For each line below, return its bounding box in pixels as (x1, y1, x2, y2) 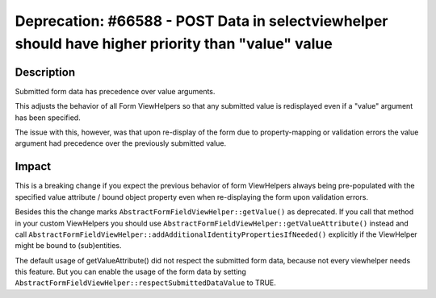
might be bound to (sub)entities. (15, 241, 122, 250)
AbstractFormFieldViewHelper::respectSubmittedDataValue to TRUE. (15, 278, 276, 288)
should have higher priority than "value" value (15, 35, 333, 52)
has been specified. (15, 113, 81, 122)
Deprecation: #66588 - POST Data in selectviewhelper (15, 12, 388, 30)
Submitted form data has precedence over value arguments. (15, 86, 216, 96)
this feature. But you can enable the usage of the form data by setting (15, 267, 246, 277)
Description (15, 65, 76, 79)
